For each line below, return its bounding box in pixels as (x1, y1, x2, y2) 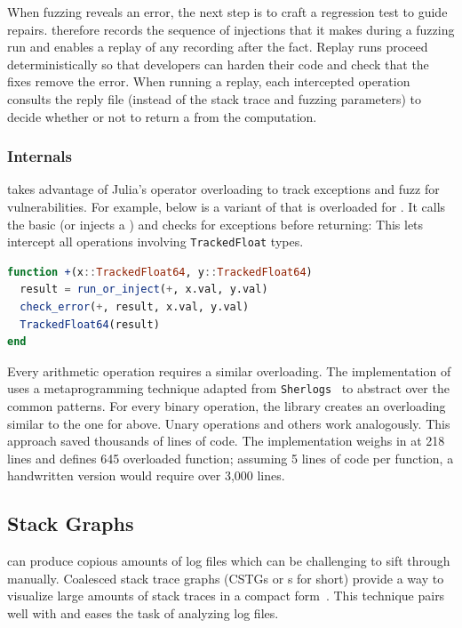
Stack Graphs (7, 510, 134, 537)
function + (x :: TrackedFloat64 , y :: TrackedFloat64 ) (7, 265, 313, 278)
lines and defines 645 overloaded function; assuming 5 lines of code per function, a (7, 448, 454, 467)
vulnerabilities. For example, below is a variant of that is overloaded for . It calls (7, 197, 446, 215)
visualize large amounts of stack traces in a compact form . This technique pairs (7, 586, 445, 605)
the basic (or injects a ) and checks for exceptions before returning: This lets (7, 214, 424, 233)
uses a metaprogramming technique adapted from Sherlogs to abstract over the (7, 379, 450, 398)
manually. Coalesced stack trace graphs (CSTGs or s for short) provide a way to (7, 568, 444, 587)
